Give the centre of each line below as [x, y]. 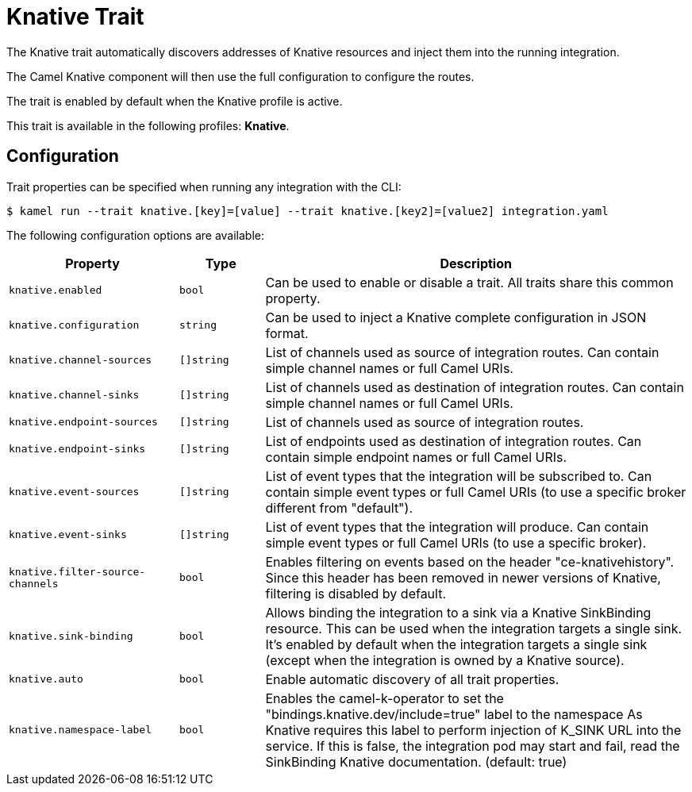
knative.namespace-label [81, 730]
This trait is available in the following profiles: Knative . [148, 125]
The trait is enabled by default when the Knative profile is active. [175, 101]
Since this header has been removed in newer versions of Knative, [463, 577]
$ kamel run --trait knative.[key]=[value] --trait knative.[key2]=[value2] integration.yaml [308, 211]
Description [476, 263]
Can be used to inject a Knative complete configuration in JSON [456, 317]
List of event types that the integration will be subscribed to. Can [459, 476]
